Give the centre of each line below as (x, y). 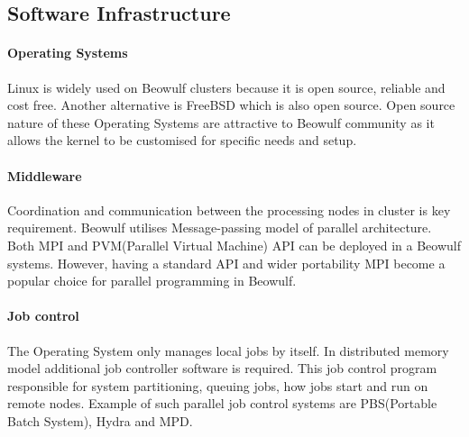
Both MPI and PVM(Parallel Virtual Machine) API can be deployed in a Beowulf (234, 245)
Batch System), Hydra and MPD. (100, 420)
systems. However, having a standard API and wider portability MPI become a (226, 263)
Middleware (45, 175)
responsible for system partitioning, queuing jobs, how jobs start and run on (218, 385)
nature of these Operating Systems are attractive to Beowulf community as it (221, 122)
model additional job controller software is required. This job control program (222, 368)
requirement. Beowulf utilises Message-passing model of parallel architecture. (220, 228)
